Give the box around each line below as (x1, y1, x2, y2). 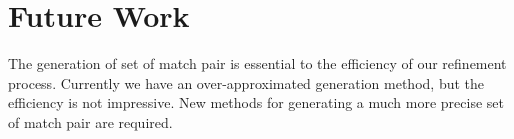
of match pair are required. (8, 111, 173, 132)
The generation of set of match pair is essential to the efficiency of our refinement (8, 53, 507, 74)
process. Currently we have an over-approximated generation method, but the (8, 72, 484, 93)
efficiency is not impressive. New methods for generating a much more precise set (8, 92, 505, 113)
